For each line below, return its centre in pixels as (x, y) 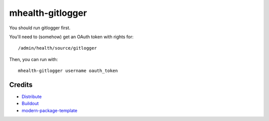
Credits (21, 85)
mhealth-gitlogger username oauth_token (68, 71)
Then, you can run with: (34, 59)
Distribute (32, 97)
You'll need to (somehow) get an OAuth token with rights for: (71, 37)
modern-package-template (50, 110)
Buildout (30, 104)
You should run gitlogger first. (40, 28)
